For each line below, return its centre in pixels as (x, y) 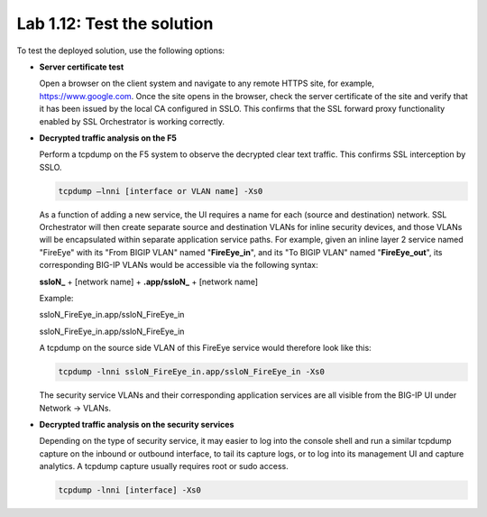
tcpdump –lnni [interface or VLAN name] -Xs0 (161, 191)
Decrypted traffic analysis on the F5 (108, 138)
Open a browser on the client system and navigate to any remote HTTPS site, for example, (207, 83)
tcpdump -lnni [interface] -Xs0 (130, 490)
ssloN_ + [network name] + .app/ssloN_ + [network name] (149, 282)
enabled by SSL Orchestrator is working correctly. (132, 121)
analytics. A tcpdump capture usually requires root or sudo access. (164, 466)
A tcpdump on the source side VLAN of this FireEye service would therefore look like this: (205, 348)
